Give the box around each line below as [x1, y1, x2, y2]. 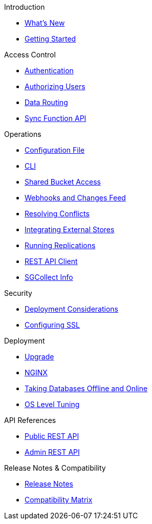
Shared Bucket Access [25, 177, 101, 186]
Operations [4, 130, 41, 138]
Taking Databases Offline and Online [25, 384, 148, 393]
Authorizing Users [25, 82, 85, 91]
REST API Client [25, 257, 78, 266]
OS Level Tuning [25, 400, 80, 409]
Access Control [4, 50, 56, 59]
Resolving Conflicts [25, 209, 90, 218]
